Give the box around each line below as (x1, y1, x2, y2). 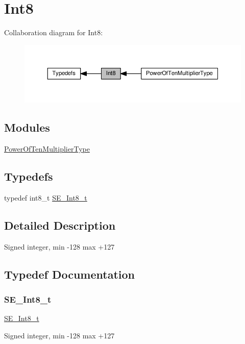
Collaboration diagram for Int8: (4, 27, 103, 38)
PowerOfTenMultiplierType (4, 143, 90, 154)
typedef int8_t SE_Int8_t (4, 192, 87, 203)
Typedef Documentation (4, 266, 135, 282)
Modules (4, 119, 50, 135)
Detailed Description (4, 217, 116, 233)
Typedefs (4, 168, 53, 184)
